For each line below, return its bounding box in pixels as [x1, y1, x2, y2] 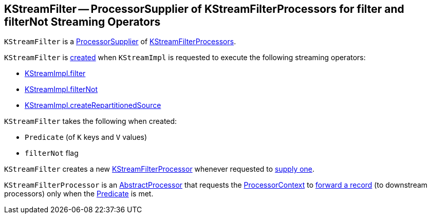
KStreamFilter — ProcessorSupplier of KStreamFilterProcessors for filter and [4, 3, 404, 15]
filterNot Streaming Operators [4, 15, 161, 28]
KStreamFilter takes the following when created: [4, 117, 177, 126]
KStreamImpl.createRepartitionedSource [25, 101, 161, 110]
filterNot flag [25, 149, 79, 158]
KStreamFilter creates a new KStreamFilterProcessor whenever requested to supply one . [4, 165, 315, 174]
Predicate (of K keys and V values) [25, 133, 147, 142]
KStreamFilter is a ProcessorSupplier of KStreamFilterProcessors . [4, 37, 236, 46]
